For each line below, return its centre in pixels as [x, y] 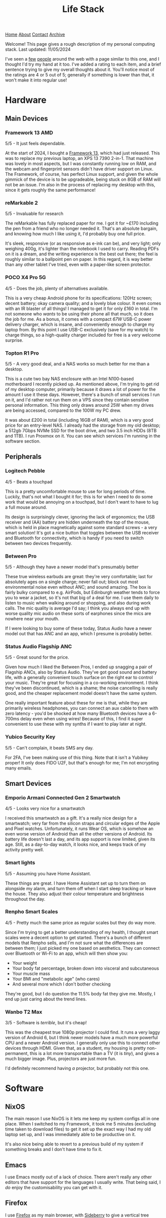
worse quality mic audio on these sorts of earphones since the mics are [78, 613]
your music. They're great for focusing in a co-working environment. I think [82, 683]
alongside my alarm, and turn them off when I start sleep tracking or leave [81, 888]
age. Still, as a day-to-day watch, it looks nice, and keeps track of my [76, 844]
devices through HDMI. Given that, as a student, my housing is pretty [76, 1048]
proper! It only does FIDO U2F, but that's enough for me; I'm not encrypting [82, 762]
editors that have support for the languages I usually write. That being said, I [83, 1182]
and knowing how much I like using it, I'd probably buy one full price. [75, 234]
